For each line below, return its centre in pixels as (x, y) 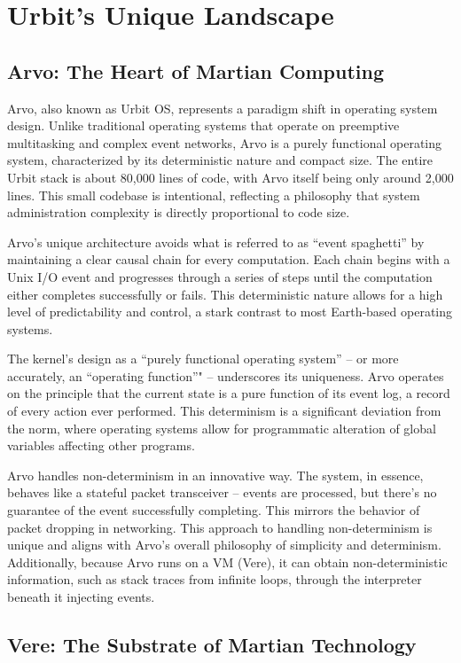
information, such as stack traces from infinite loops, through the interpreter (215, 579)
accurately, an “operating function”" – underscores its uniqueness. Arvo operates (226, 375)
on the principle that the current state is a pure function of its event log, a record (229, 393)
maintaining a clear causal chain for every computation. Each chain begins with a (229, 259)
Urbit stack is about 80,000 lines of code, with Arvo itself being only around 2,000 (230, 177)
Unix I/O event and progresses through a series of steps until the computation (220, 276)
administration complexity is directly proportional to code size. (179, 212)
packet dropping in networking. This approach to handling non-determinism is (220, 527)
